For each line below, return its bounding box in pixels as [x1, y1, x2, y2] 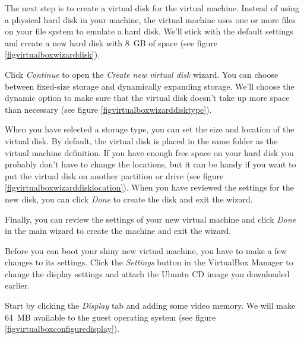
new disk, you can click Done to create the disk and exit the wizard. [5, 192, 253, 205]
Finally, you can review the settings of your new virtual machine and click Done [5, 213, 296, 225]
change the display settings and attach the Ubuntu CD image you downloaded [5, 267, 290, 280]
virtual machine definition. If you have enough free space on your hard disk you [5, 146, 294, 159]
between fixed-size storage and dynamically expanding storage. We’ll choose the [5, 80, 294, 92]
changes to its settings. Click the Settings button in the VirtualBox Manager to [5, 256, 293, 268]
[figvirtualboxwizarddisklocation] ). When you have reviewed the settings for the [5, 181, 294, 194]
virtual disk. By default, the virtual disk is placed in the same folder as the [5, 134, 278, 147]
